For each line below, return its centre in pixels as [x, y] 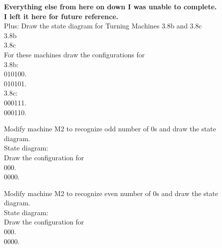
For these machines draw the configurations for [74, 54]
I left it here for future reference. [61, 16]
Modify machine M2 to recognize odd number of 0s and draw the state [110, 129]
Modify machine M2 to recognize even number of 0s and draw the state [111, 193]
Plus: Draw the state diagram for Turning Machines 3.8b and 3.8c [103, 26]
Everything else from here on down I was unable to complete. [111, 6]
